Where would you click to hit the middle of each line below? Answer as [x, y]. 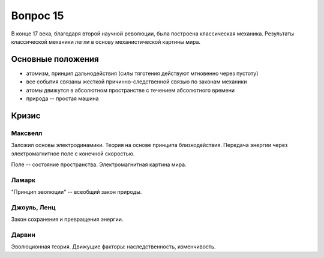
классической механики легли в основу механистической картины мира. [106, 41]
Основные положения [55, 59]
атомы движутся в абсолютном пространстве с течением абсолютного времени [130, 90]
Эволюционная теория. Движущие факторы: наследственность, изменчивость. [113, 247]
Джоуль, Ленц [34, 207]
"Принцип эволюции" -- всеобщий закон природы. [76, 192]
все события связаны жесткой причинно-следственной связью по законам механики [136, 82]
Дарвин [23, 235]
